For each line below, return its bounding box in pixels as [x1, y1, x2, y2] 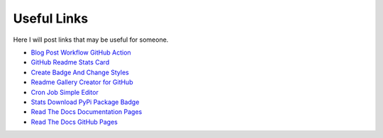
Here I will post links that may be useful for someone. [13, 35, 169, 44]
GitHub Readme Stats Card [30, 58, 110, 67]
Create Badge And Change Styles [30, 68, 129, 76]
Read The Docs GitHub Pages [30, 117, 118, 126]
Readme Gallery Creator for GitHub [30, 78, 133, 86]
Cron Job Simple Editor [30, 88, 99, 96]
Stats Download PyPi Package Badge [30, 98, 140, 106]
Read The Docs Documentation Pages [30, 108, 143, 116]
